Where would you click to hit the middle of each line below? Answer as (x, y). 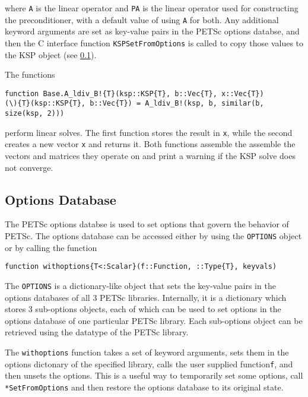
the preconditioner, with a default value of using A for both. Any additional (142, 19)
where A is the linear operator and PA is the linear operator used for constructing (152, 8)
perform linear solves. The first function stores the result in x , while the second (149, 132)
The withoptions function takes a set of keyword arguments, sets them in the (147, 352)
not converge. (29, 167)
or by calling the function (51, 247)
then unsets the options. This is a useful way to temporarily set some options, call (154, 375)
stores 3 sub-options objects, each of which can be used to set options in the (143, 309)
